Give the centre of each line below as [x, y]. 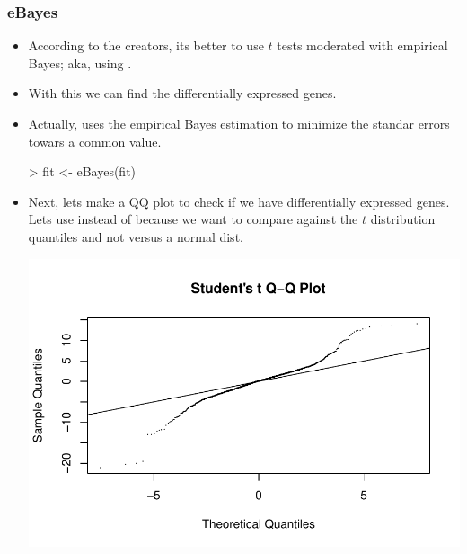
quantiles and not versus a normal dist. [136, 236]
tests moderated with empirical [362, 45]
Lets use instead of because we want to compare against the [193, 219]
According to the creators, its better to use [146, 45]
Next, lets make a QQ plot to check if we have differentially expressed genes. [239, 201]
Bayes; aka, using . [80, 63]
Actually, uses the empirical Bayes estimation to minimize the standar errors [239, 123]
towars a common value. [95, 141]
